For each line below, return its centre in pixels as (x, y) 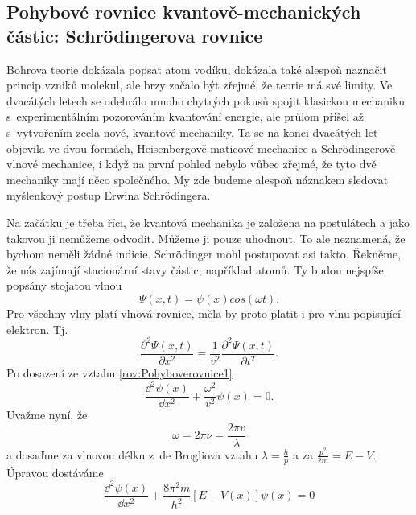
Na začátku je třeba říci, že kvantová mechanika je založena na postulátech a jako (208, 222)
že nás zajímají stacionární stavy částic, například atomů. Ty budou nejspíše (195, 269)
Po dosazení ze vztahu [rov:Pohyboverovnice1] (119, 373)
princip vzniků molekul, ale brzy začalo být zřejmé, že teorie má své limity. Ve (200, 85)
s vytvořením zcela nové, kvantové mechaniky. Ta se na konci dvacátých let (192, 132)
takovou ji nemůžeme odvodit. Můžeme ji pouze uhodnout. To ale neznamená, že (206, 238)
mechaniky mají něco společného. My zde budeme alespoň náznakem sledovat (198, 179)
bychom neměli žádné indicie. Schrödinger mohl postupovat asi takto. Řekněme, (204, 254)
